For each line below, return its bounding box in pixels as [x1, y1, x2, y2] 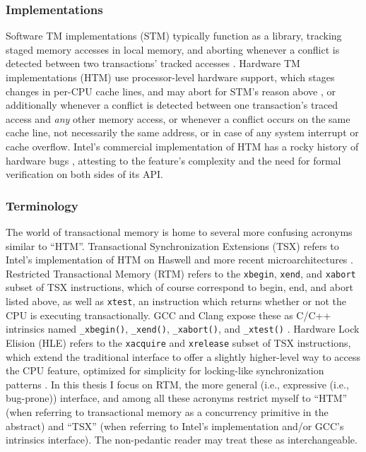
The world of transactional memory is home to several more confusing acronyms [6, 224, 353, 239]
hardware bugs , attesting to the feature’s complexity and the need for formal [6, 153, 341, 167]
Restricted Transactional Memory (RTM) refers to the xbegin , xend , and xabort [6, 266, 356, 280]
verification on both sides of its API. [6, 167, 163, 182]
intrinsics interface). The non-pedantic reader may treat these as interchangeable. [6, 432, 358, 447]
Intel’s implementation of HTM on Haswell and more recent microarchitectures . [6, 252, 353, 267]
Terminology [6, 196, 78, 214]
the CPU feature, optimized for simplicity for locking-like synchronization [6, 363, 324, 378]
